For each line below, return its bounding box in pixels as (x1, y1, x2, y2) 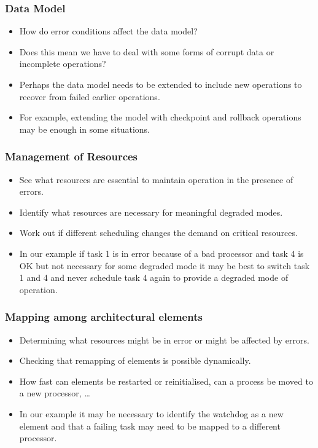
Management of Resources (5, 149, 138, 164)
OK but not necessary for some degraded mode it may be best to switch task (19, 259, 310, 272)
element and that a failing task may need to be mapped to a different (19, 419, 281, 432)
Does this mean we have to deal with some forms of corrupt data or (19, 45, 274, 58)
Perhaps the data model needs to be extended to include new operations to (19, 78, 302, 90)
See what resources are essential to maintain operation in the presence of (19, 173, 293, 186)
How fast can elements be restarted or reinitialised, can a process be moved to (19, 374, 313, 387)
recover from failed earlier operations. (19, 90, 160, 103)
